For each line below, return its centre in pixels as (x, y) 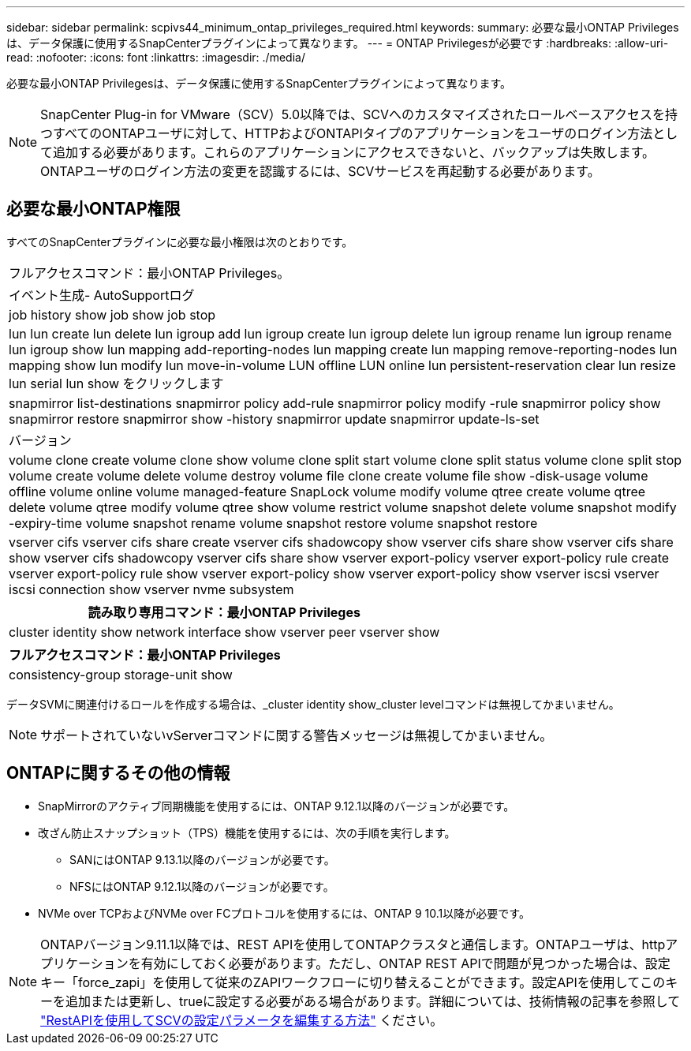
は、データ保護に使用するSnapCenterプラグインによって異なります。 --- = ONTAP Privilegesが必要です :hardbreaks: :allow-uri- (338, 43)
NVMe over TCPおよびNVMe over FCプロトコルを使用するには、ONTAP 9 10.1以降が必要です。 (284, 913)
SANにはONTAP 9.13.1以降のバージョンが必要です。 (202, 859)
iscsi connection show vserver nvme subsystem (151, 589)
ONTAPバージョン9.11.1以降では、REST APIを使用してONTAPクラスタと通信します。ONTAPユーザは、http (353, 944)
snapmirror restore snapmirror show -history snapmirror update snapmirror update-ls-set (274, 419)
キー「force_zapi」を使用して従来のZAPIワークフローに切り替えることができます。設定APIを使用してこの (353, 982)
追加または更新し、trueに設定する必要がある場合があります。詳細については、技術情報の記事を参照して (373, 1001)
